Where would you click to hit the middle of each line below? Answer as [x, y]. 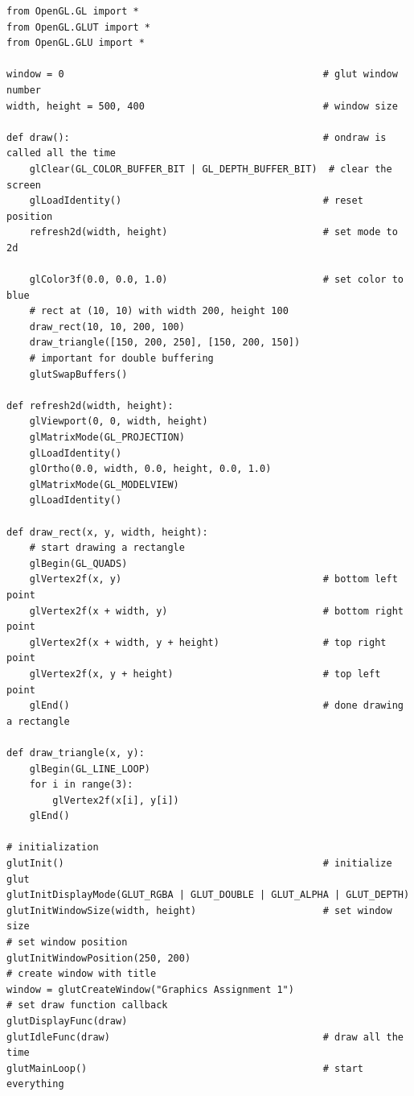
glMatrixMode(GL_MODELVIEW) [104, 484]
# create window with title [82, 974]
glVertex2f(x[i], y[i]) [116, 800]
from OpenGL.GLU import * [76, 43]
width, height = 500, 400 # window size [202, 106]
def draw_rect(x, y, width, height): [107, 532]
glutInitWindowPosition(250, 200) [99, 958]
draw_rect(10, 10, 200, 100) [107, 327]
